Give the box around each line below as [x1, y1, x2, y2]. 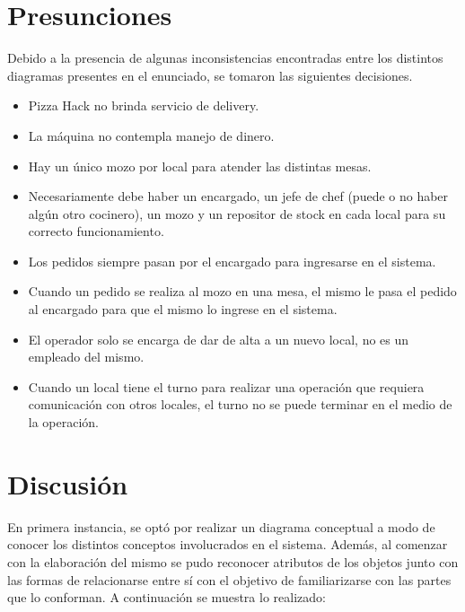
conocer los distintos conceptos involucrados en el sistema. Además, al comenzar [7, 535, 448, 554]
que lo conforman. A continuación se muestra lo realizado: [7, 588, 326, 607]
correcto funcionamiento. [28, 222, 164, 240]
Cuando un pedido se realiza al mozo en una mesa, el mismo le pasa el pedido [28, 282, 457, 301]
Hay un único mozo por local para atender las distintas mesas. [28, 156, 372, 175]
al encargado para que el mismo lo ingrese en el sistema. [28, 300, 338, 319]
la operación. [28, 413, 100, 432]
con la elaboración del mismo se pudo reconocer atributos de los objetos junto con [7, 552, 459, 571]
